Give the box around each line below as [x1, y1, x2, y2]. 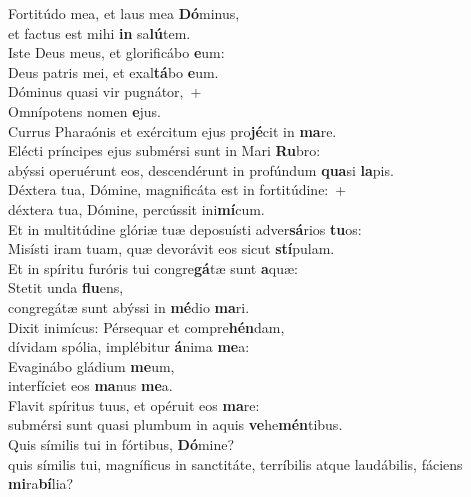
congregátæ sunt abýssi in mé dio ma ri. [8, 296, 250, 317]
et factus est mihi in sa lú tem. [8, 22, 191, 43]
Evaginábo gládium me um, [8, 355, 175, 376]
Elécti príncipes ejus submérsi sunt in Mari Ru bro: [8, 140, 321, 161]
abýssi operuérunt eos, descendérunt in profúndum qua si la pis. [8, 159, 394, 180]
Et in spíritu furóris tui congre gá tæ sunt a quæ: [8, 257, 298, 278]
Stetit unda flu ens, [8, 277, 124, 298]
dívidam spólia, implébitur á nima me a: [8, 336, 250, 357]
